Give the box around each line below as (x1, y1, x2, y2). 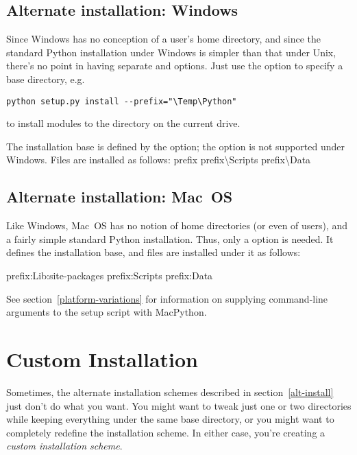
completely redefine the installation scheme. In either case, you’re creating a (6, 425, 325, 439)
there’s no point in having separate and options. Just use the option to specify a (6, 58, 343, 73)
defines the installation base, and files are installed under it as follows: (6, 245, 301, 259)
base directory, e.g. (6, 71, 85, 86)
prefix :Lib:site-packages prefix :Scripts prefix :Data (6, 268, 213, 282)
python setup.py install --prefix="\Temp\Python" (6, 96, 237, 106)
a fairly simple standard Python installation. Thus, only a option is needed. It (6, 231, 334, 246)
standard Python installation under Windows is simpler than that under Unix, (6, 45, 336, 59)
